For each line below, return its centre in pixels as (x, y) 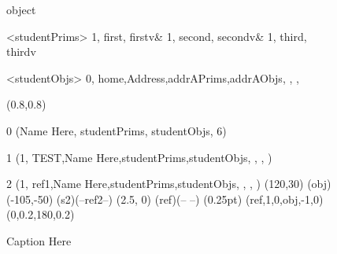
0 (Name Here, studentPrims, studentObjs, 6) (117, 130)
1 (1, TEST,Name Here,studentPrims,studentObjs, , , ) (139, 157)
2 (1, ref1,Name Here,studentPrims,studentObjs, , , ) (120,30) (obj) (169, 184)
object (21, 9)
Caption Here (39, 240)
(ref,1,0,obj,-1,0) (284, 199)
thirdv (21, 52)
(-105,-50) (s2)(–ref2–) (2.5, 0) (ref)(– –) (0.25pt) (124, 199)
